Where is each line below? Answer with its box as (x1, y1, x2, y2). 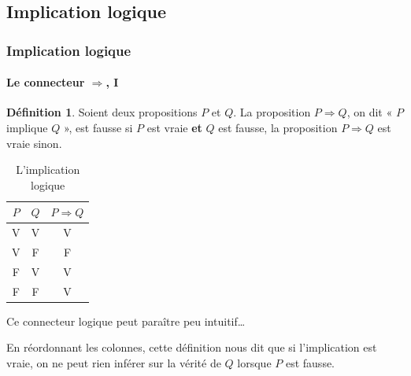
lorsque (237, 355, 272, 371)
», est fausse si (63, 120, 133, 136)
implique (6, 120, 48, 136)
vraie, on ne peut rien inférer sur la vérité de (6, 355, 221, 371)
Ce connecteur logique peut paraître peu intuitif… (6, 312, 246, 329)
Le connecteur (6, 74, 85, 90)
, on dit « (346, 104, 393, 120)
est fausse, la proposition (218, 120, 338, 136)
